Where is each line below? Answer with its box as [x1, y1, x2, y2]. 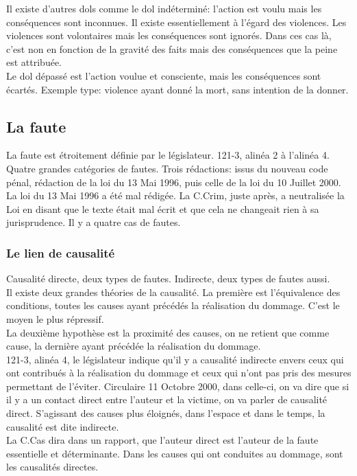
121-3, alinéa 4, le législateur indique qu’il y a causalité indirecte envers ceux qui [6, 352, 344, 366]
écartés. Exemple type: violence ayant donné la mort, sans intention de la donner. [6, 82, 349, 96]
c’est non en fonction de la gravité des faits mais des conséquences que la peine [6, 41, 338, 56]
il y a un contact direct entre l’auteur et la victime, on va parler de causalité [6, 392, 328, 407]
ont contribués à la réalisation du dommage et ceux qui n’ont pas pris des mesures [6, 365, 352, 380]
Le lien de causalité [6, 244, 115, 261]
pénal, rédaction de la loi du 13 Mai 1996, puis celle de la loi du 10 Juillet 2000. [6, 174, 341, 189]
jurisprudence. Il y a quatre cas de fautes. [6, 215, 181, 229]
